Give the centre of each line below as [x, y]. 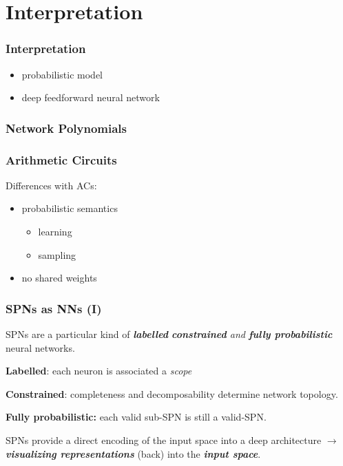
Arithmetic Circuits [61, 159]
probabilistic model [62, 74]
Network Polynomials [66, 128]
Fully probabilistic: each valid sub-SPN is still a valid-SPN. [136, 417]
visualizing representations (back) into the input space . [133, 453]
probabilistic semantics [70, 208]
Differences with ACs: [51, 185]
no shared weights [59, 278]
